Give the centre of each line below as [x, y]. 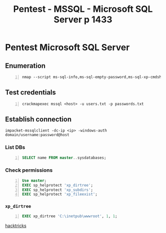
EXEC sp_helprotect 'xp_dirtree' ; [58, 185]
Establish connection [38, 119]
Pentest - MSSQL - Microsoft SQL [83, 9]
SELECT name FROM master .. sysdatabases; [64, 158]
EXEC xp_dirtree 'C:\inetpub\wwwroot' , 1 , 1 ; [70, 216]
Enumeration [25, 66]
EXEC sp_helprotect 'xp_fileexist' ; [60, 194]
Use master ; [34, 181]
